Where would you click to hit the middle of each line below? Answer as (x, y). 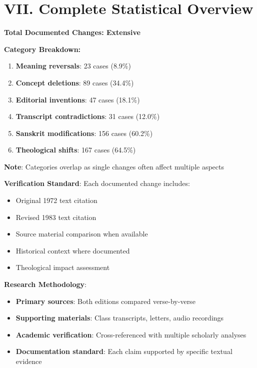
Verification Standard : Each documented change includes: (97, 183)
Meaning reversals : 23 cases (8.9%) (73, 66)
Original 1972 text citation (56, 200)
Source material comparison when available (82, 234)
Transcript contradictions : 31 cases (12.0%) (88, 116)
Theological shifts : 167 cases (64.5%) (76, 150)
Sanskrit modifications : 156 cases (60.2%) (84, 133)
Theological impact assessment (63, 267)
